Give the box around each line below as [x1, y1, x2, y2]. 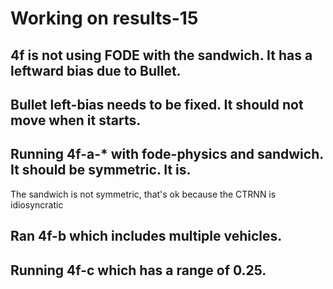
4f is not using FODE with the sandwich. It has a [10, 47, 313, 64]
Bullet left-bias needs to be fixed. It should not [10, 96, 304, 113]
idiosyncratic [10, 198, 64, 211]
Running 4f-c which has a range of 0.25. [10, 262, 267, 279]
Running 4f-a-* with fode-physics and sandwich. [10, 146, 324, 163]
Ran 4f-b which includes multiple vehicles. [10, 228, 283, 245]
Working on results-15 [10, 7, 199, 30]
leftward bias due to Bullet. [10, 62, 182, 79]
